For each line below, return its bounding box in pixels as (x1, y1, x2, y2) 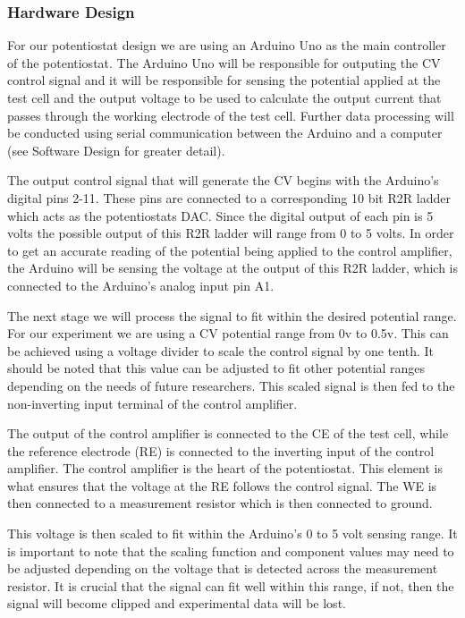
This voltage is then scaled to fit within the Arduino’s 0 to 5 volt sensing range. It (7, 524, 458, 543)
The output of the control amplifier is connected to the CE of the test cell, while (7, 424, 449, 443)
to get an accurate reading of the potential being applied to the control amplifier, (7, 241, 452, 259)
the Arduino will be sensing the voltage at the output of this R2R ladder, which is (7, 258, 459, 277)
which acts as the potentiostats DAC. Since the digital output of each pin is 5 (7, 206, 434, 224)
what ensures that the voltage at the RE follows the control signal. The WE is (7, 476, 437, 495)
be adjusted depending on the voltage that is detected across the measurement (7, 559, 438, 578)
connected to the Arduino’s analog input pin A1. (7, 275, 275, 294)
